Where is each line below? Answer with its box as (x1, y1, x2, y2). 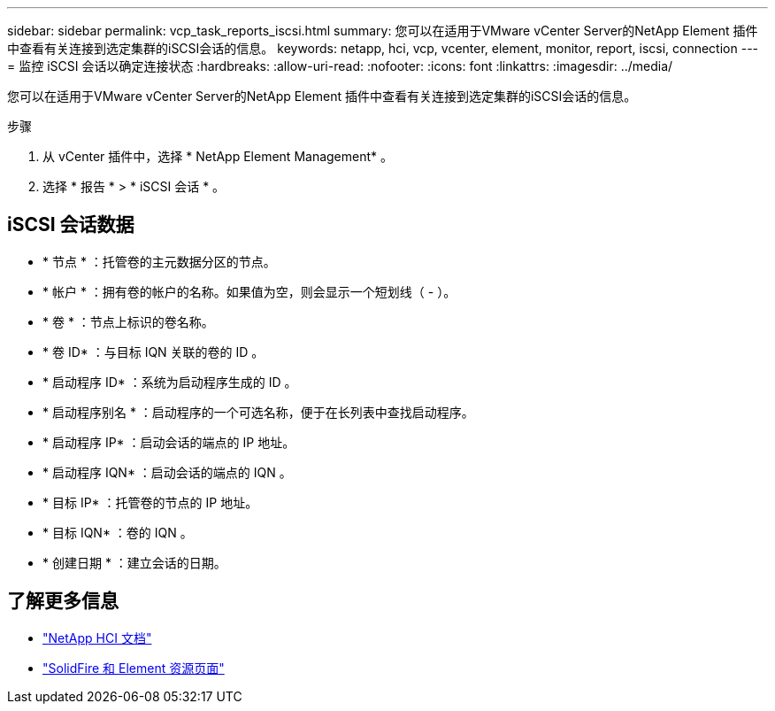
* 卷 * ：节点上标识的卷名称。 (42, 313, 214, 329)
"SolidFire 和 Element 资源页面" (42, 660, 225, 676)
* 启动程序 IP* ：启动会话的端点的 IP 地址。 (42, 434, 295, 450)
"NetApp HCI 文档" (42, 630, 152, 645)
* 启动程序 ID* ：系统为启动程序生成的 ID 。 (42, 374, 297, 390)
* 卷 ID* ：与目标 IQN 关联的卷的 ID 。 (42, 344, 265, 359)
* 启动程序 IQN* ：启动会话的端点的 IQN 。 (42, 464, 292, 480)
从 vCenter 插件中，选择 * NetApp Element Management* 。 (42, 149, 393, 164)
